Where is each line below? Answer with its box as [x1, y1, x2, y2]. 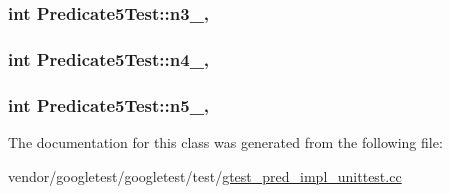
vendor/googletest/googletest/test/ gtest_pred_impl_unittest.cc [8, 165, 402, 186]
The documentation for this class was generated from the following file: [8, 131, 443, 152]
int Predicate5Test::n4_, [8, 46, 210, 71]
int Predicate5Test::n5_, [8, 92, 210, 117]
